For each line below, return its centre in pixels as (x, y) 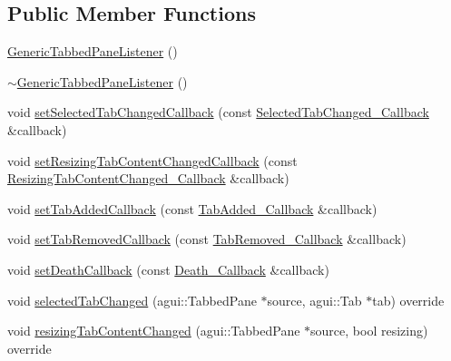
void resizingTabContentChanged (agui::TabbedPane (154, 331)
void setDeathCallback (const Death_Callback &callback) (168, 269)
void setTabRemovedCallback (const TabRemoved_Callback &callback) (207, 239)
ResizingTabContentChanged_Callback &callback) (148, 178)
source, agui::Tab (314, 300)
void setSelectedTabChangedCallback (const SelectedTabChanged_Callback (218, 112)
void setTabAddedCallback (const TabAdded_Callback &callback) (192, 208)
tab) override (408, 300)
